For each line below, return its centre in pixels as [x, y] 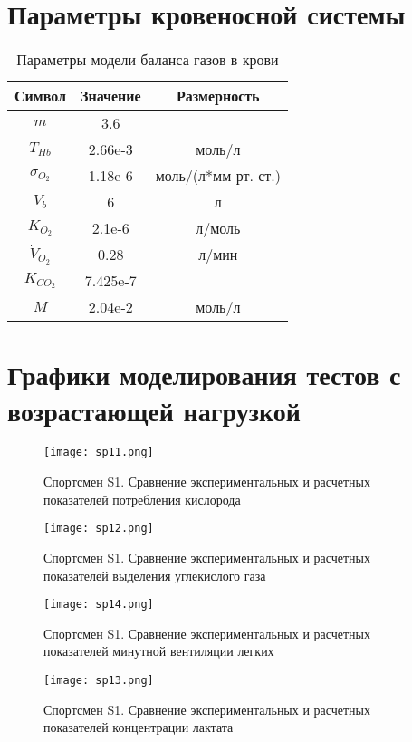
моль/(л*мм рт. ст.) [218, 176]
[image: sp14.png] [99, 605]
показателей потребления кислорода [142, 499]
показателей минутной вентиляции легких [159, 651]
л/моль [218, 228]
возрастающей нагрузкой [154, 410]
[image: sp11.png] [99, 453]
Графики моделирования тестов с [204, 375]
